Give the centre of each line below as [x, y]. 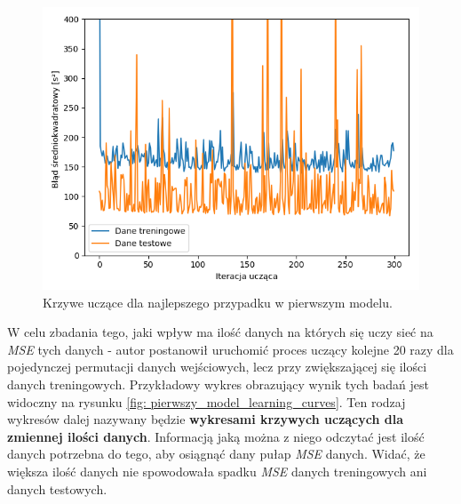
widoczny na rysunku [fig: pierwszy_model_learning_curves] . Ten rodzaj [207, 401]
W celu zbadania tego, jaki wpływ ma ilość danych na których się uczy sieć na [220, 332]
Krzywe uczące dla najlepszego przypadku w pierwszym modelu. [218, 302]
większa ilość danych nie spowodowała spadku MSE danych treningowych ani [217, 471]
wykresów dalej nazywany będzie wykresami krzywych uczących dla [206, 419]
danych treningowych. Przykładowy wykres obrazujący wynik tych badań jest [219, 384]
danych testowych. [57, 488]
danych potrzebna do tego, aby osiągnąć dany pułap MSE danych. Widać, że [216, 454]
